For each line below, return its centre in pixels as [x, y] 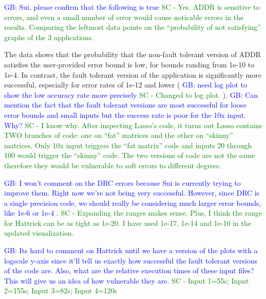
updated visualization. [39, 233]
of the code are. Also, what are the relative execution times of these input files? [129, 270]
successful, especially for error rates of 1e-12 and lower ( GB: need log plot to [126, 85]
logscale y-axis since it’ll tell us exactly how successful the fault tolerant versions [131, 260]
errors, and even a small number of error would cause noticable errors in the [124, 17]
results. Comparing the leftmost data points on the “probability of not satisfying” [132, 27]
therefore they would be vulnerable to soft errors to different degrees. [113, 165]
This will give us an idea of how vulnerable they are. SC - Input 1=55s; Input [127, 280]
